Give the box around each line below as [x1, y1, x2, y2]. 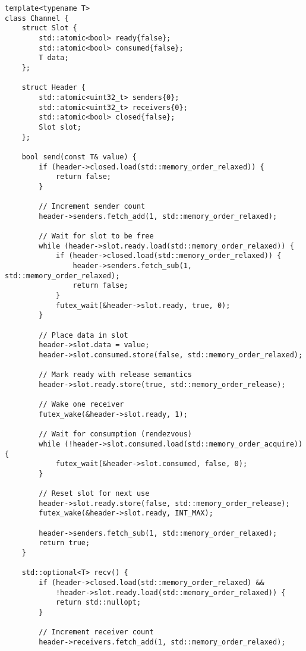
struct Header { [21, 83, 86, 92]
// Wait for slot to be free [39, 232, 154, 241]
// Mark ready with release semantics [39, 370, 192, 379]
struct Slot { [21, 24, 77, 33]
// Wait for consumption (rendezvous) [39, 430, 192, 439]
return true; [39, 539, 90, 548]
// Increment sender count [39, 202, 146, 211]
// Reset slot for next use [39, 489, 150, 498]
